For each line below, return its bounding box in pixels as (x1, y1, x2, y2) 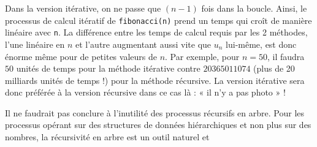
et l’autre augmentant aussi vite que (75, 37, 212, 50)
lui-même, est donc (226, 37, 297, 50)
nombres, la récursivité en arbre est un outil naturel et (5, 130, 210, 143)
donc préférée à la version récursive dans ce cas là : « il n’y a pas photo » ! (5, 86, 286, 99)
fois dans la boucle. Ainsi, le (201, 2, 307, 14)
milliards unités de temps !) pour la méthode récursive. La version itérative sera (5, 73, 305, 86)
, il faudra (267, 50, 305, 62)
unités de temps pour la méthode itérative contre (16, 62, 201, 75)
